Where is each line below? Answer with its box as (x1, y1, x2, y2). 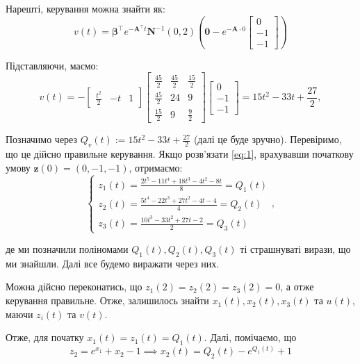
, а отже (280, 279, 314, 294)
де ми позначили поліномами (6, 242, 129, 256)
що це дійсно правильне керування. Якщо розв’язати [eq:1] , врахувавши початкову (6, 147, 354, 161)
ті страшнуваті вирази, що (240, 242, 351, 256)
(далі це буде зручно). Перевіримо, (193, 132, 342, 147)
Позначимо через (6, 132, 78, 147)
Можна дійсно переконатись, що (6, 279, 142, 294)
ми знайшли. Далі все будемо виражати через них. (6, 256, 220, 270)
